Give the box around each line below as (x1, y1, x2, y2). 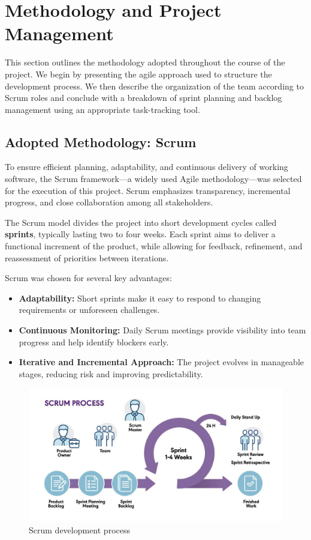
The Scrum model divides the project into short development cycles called (5, 216, 277, 228)
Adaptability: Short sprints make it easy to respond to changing (19, 291, 261, 304)
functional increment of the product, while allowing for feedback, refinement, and (5, 240, 303, 252)
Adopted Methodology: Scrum (5, 132, 197, 151)
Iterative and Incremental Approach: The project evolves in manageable (19, 356, 304, 368)
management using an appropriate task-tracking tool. (5, 103, 200, 115)
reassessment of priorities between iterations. (5, 251, 169, 264)
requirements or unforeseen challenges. (19, 303, 160, 316)
